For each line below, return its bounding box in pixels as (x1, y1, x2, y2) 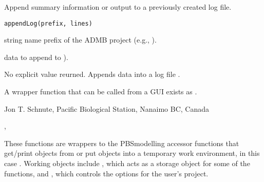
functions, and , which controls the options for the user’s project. (4, 168, 209, 178)
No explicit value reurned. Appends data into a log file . (4, 69, 180, 79)
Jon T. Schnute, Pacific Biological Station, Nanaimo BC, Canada (4, 103, 210, 114)
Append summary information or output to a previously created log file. (4, 2, 232, 12)
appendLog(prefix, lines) (4, 19, 92, 27)
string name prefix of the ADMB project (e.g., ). (4, 34, 157, 45)
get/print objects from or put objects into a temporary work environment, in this (4, 148, 260, 158)
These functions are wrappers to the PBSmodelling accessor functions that (4, 137, 239, 148)
